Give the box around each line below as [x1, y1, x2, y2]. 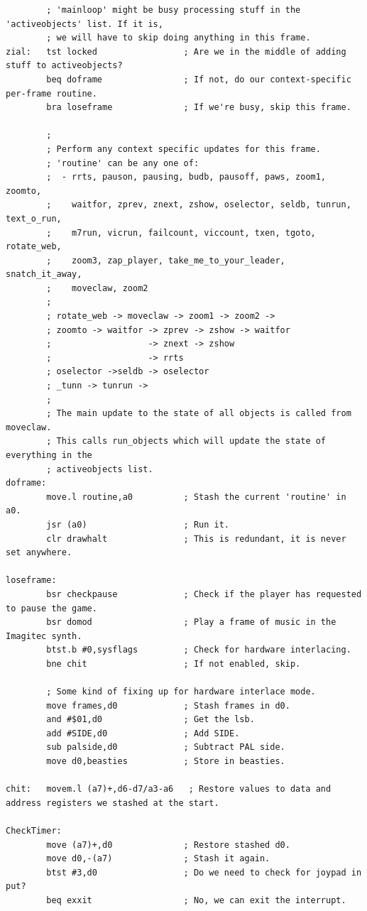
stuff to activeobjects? [6, 60, 123, 71]
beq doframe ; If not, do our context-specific [46, 74, 351, 84]
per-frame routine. [6, 88, 97, 99]
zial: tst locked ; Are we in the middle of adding [6, 46, 346, 57]
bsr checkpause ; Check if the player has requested [46, 589, 362, 599]
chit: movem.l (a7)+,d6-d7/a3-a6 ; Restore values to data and [6, 784, 332, 795]
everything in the [6, 450, 92, 460]
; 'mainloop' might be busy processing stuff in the [46, 5, 301, 15]
